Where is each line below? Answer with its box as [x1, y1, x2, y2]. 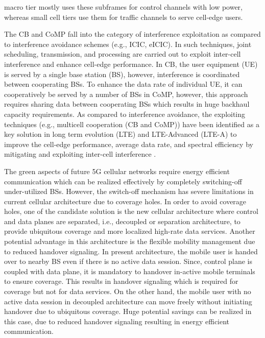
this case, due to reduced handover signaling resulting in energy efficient [4, 316, 230, 326]
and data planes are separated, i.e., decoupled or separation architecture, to [4, 215, 240, 226]
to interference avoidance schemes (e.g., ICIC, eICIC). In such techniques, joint [4, 38, 252, 49]
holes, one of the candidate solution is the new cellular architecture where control [4, 206, 258, 216]
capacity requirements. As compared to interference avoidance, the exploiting [4, 108, 246, 119]
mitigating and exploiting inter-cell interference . [4, 149, 156, 159]
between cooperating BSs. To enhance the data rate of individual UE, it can [4, 79, 243, 89]
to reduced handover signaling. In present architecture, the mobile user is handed [4, 246, 258, 256]
